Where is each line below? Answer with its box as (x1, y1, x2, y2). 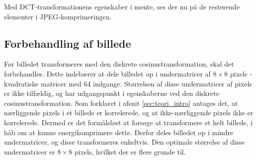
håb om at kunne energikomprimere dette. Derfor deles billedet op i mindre (4, 127, 234, 137)
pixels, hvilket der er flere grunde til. (74, 146, 186, 157)
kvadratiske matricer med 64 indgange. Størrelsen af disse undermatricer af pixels (4, 78, 252, 88)
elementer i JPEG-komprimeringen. (4, 11, 112, 21)
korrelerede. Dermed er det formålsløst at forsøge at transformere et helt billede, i (4, 117, 253, 127)
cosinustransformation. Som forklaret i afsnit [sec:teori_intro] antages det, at (4, 97, 238, 108)
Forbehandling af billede (4, 35, 131, 51)
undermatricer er (4, 146, 55, 157)
